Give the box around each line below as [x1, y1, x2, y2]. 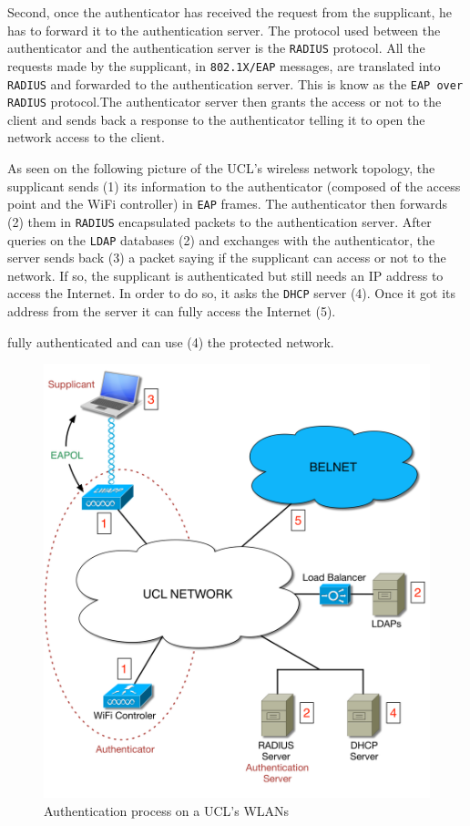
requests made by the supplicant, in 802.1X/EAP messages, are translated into [7, 56, 441, 75]
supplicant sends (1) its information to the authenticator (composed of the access [7, 176, 461, 195]
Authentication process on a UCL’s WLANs [44, 800, 290, 820]
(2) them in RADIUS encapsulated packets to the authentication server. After [7, 212, 432, 231]
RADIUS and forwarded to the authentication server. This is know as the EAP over [7, 74, 464, 93]
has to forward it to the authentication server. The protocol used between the [7, 20, 441, 39]
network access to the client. [7, 128, 165, 147]
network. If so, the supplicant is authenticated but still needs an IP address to [7, 265, 444, 284]
